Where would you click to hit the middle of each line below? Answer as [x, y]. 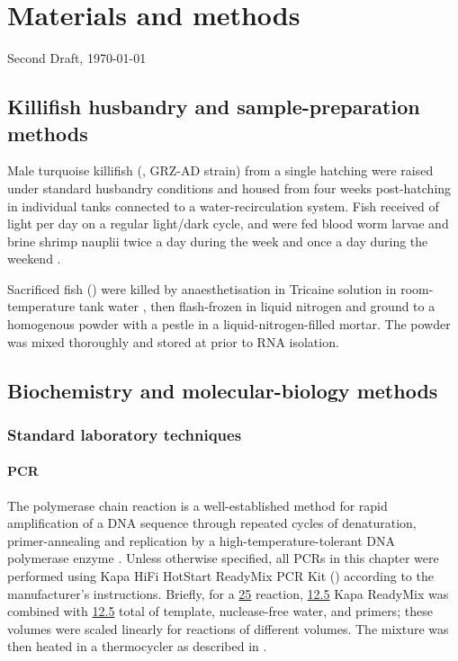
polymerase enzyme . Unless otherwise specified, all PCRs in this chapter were [223, 558]
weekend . [34, 259]
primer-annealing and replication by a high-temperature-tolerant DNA [201, 540]
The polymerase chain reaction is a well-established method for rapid [198, 505]
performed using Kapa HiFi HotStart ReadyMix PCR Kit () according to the [220, 576]
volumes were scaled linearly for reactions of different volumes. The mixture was [228, 628]
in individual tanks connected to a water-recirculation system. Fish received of [223, 205]
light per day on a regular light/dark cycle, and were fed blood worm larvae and [228, 223]
